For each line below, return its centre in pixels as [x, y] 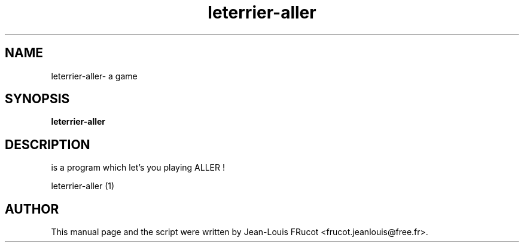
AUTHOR [32, 209]
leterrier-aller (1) [83, 186]
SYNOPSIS [37, 99]
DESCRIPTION [48, 144]
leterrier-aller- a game [94, 76]
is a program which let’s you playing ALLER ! [138, 168]
